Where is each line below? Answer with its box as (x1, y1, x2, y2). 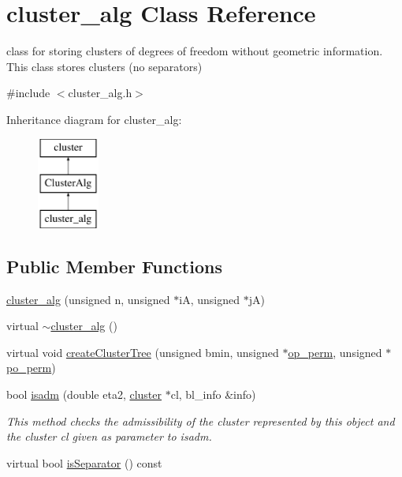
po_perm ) (6, 359, 56, 376)
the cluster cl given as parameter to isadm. (6, 428, 212, 445)
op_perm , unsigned (288, 344, 382, 360)
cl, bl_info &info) (170, 386, 256, 403)
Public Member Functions (6, 254, 222, 278)
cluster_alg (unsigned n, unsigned (6, 291, 170, 307)
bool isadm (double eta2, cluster (6, 386, 162, 403)
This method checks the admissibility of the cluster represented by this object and (6, 412, 395, 429)
